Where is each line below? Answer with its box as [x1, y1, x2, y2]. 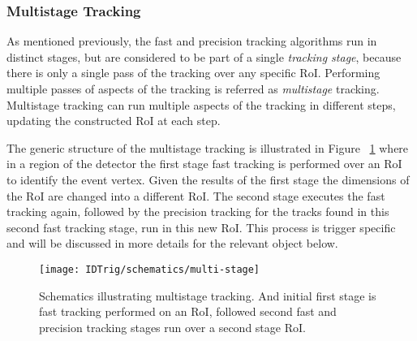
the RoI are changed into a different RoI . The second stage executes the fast [6, 187, 385, 204]
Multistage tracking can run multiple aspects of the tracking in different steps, [6, 96, 396, 113]
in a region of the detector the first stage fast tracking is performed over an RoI [6, 155, 402, 172]
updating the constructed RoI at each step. [6, 112, 221, 129]
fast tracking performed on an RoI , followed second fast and [39, 303, 337, 320]
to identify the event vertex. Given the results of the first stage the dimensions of [6, 170, 410, 188]
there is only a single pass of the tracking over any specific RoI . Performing [6, 64, 380, 81]
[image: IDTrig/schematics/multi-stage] [39, 263, 260, 275]
